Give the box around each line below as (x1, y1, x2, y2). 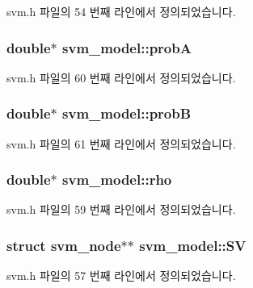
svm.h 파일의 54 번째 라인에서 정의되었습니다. (6, 3, 236, 19)
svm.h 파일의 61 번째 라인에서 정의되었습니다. (6, 135, 236, 152)
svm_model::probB (62, 103, 192, 123)
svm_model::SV (139, 235, 247, 255)
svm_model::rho (62, 169, 172, 190)
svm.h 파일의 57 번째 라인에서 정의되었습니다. (6, 267, 236, 284)
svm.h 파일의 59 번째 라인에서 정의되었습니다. (6, 201, 236, 218)
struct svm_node (6, 235, 121, 255)
